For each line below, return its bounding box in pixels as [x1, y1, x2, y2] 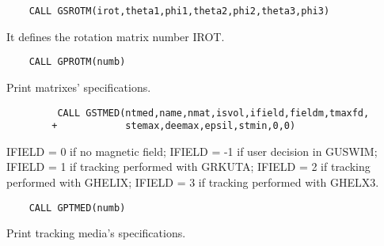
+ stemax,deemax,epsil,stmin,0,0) [51, 120, 296, 132]
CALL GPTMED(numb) [29, 202, 126, 214]
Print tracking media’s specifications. [6, 225, 186, 241]
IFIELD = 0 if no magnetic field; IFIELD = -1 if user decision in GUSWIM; [6, 142, 378, 159]
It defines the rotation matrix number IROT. [6, 28, 225, 44]
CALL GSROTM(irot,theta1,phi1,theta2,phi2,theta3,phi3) [29, 6, 330, 17]
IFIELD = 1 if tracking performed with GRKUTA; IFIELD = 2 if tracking [6, 158, 371, 175]
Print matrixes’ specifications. [6, 78, 151, 95]
